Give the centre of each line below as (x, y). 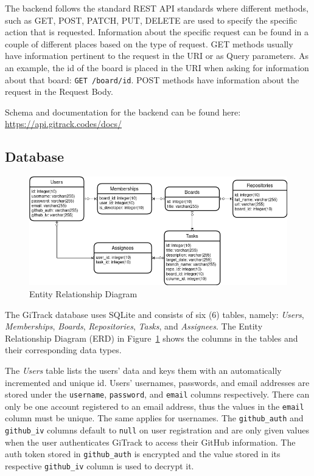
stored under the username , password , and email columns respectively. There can (157, 394)
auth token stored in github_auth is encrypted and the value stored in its (143, 454)
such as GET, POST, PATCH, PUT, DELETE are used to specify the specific (151, 20)
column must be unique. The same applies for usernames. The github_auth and (154, 418)
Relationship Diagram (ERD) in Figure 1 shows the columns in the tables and (152, 338)
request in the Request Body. (59, 91)
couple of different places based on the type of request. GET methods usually (149, 43)
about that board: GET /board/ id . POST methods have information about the (152, 79)
